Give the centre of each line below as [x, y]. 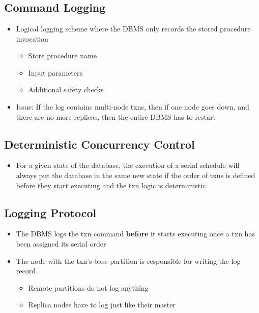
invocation [32, 38]
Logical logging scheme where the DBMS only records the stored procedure [133, 28]
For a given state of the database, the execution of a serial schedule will [128, 165]
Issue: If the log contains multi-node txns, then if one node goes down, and [133, 106]
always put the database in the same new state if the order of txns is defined [136, 175]
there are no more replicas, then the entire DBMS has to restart [116, 116]
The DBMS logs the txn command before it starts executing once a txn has [135, 234]
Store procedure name [62, 56]
